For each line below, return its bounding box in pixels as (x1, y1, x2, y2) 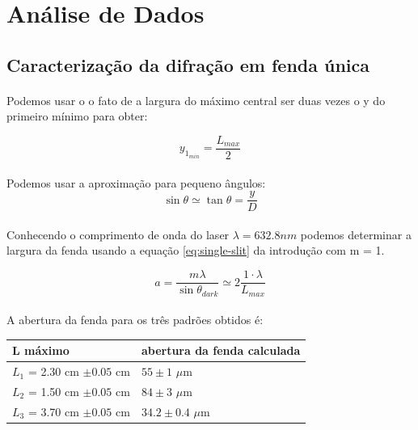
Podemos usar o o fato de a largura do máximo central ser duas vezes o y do (6, 91, 386, 108)
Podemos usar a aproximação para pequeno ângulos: (6, 174, 266, 191)
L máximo (12, 342, 70, 359)
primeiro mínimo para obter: (6, 107, 148, 124)
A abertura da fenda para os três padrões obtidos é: (6, 311, 264, 328)
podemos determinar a (300, 226, 412, 242)
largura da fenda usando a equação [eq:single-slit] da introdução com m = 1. (6, 242, 385, 259)
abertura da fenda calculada (141, 342, 301, 359)
